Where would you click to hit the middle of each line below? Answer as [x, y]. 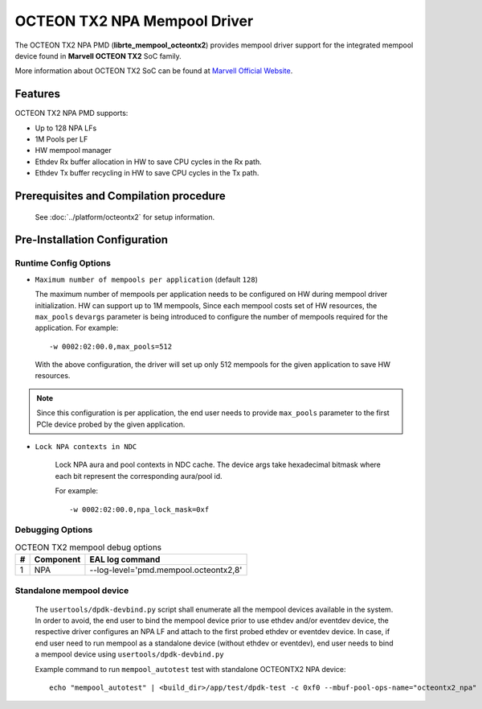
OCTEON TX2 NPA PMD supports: [71, 113]
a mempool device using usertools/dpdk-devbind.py [129, 654]
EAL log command [125, 559]
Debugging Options [54, 530]
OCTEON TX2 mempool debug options [88, 547]
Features [37, 94]
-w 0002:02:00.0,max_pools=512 [111, 346]
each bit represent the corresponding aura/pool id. [139, 476]
